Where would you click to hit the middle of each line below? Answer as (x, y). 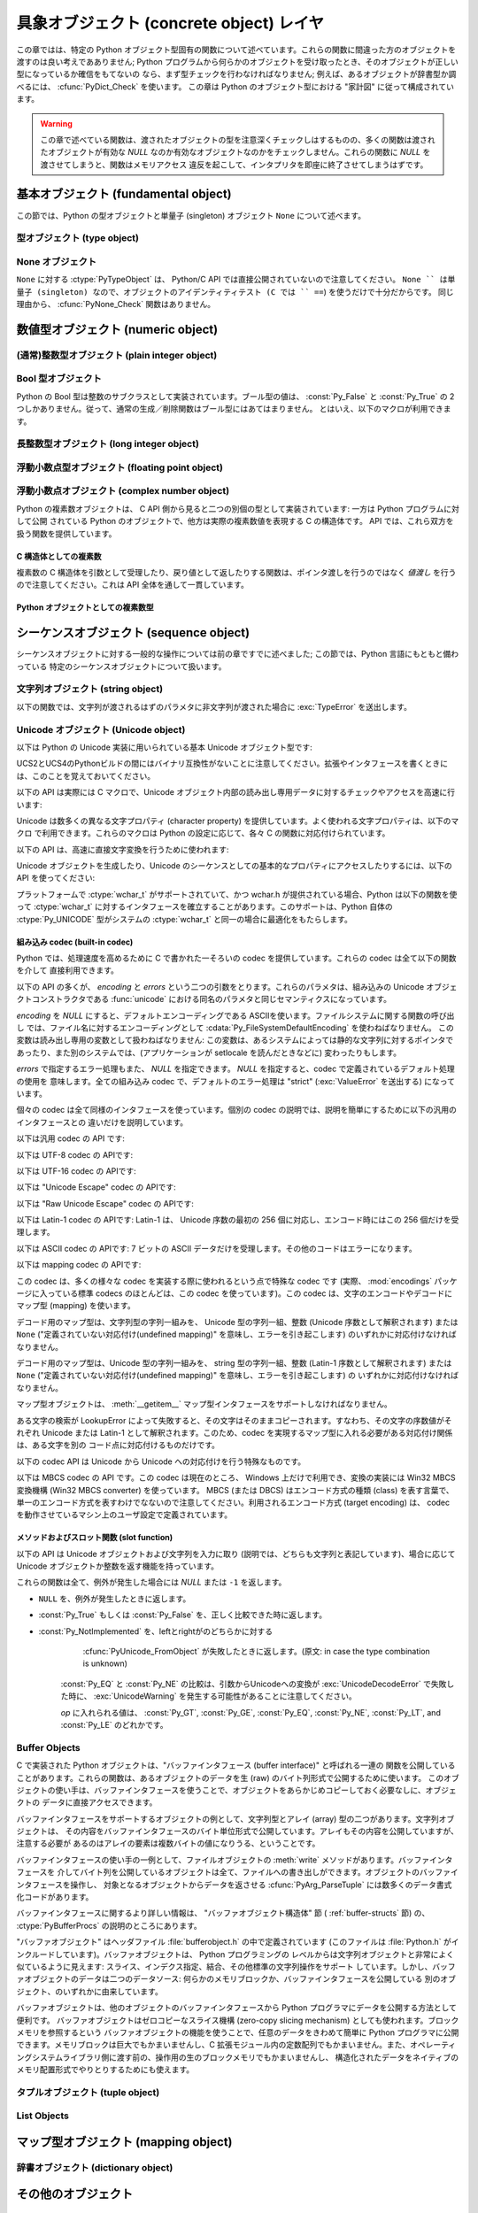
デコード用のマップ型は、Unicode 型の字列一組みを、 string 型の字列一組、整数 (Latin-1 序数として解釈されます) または (234, 1362)
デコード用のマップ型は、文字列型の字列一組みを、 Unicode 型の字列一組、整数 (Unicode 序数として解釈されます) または (237, 1322)
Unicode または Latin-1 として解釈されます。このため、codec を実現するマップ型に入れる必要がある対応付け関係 (247, 1432)
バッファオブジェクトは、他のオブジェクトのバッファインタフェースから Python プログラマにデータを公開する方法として (237, 2008)
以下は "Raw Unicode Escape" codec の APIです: (105, 1203)
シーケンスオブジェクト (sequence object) (133, 633)
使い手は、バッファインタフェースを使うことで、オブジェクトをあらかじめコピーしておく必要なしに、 (240, 1790)
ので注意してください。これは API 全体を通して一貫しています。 (133, 585)
